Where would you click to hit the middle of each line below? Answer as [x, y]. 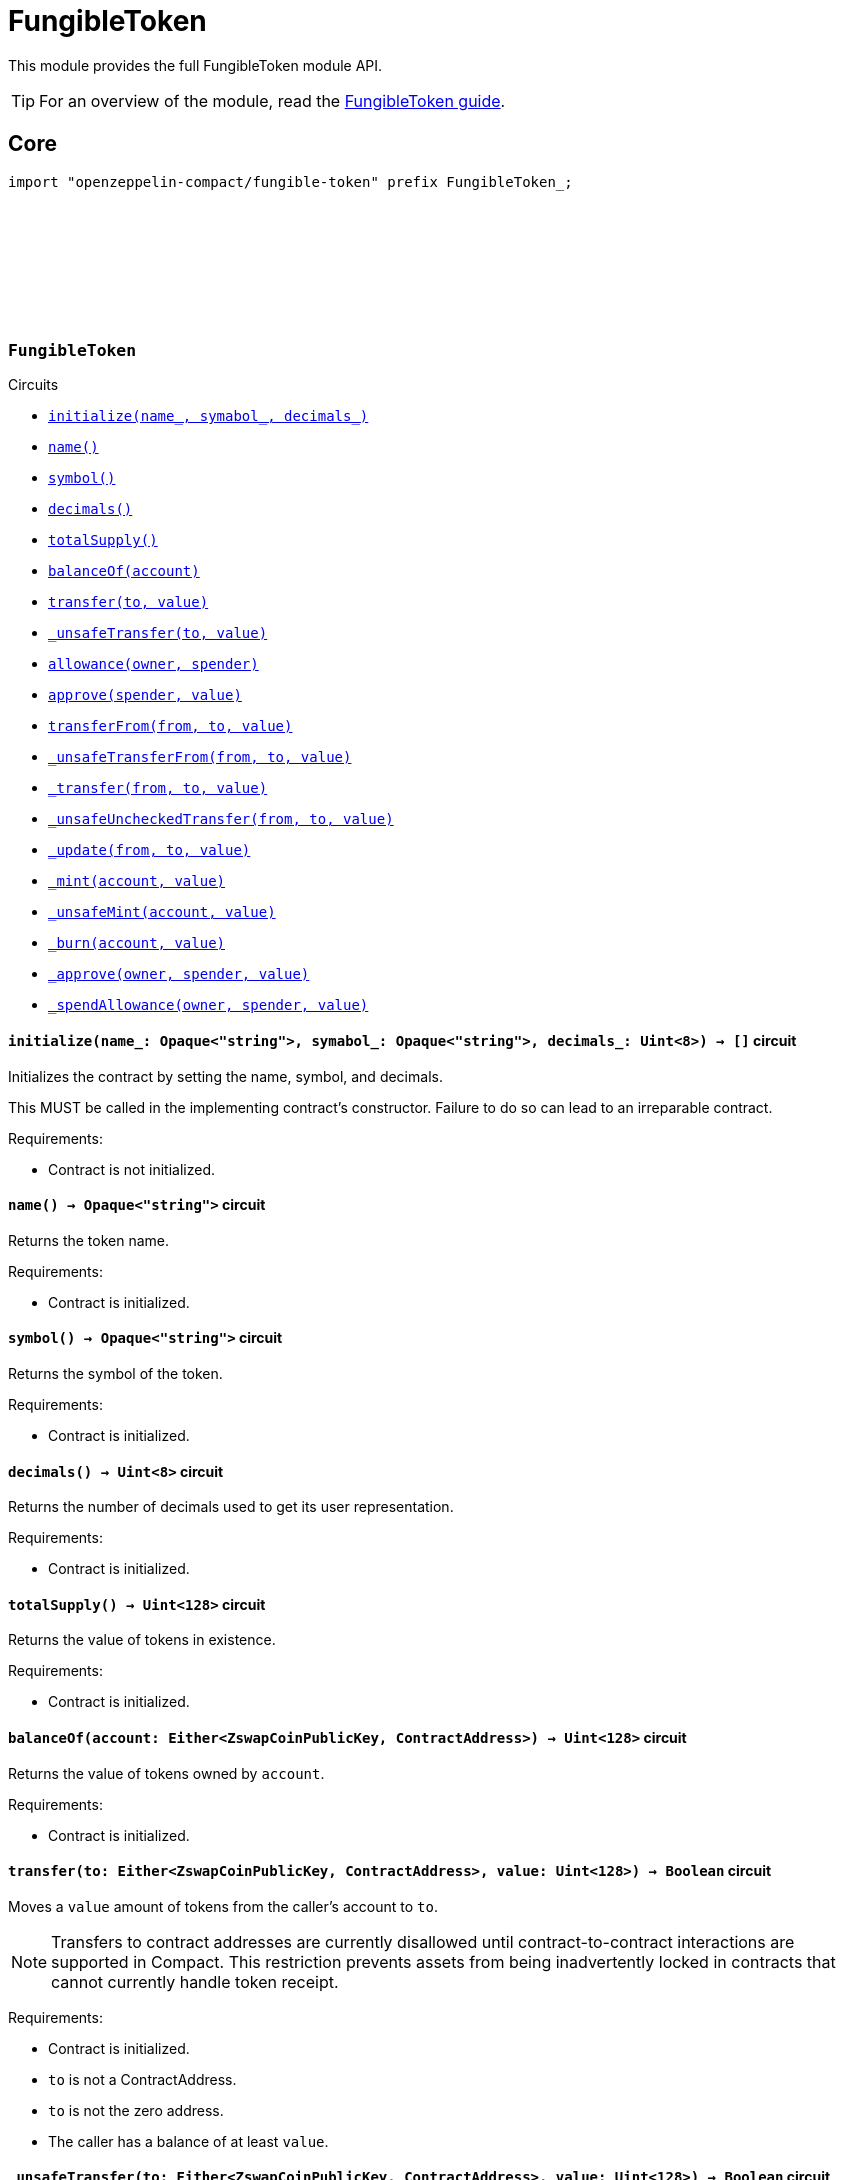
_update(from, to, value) [149, 850]
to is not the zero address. [136, 2110]
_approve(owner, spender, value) [179, 974]
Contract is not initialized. [131, 1169]
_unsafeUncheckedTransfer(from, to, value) [221, 819]
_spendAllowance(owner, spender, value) [208, 1005]
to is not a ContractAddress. [142, 2079]
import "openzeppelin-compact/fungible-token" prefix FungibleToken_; [290, 181]
